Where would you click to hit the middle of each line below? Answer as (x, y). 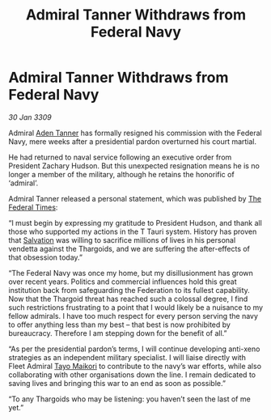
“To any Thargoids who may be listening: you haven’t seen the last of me (129, 399)
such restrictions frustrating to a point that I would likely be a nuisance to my (136, 307)
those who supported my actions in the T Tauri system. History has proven (133, 231)
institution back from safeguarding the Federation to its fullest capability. (129, 290)
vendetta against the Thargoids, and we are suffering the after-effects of (129, 248)
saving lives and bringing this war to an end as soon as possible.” (117, 383)
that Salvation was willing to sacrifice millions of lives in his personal (122, 240)
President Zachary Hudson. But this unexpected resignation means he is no (134, 165)
